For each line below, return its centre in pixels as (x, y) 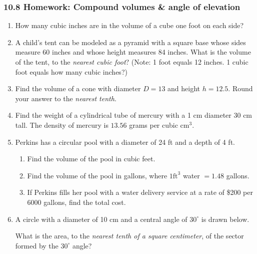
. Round (240, 88)
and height (184, 88)
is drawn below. (225, 219)
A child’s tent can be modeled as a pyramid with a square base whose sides (130, 42)
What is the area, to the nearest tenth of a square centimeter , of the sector (129, 236)
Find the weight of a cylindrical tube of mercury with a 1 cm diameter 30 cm (134, 115)
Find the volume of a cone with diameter (78, 88)
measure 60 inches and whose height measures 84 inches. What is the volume (133, 52)
